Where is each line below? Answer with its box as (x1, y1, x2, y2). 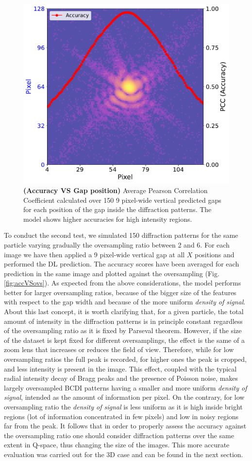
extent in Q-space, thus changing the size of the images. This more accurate (4, 440, 230, 450)
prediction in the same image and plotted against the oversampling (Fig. (4, 268, 219, 278)
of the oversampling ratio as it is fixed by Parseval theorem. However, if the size (4, 325, 242, 336)
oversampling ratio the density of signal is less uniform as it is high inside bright (4, 402, 243, 411)
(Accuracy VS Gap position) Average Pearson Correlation (23, 185, 208, 195)
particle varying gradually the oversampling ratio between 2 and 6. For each (4, 239, 230, 249)
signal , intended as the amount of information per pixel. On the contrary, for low (4, 392, 245, 402)
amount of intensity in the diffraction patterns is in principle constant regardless (4, 316, 243, 326)
